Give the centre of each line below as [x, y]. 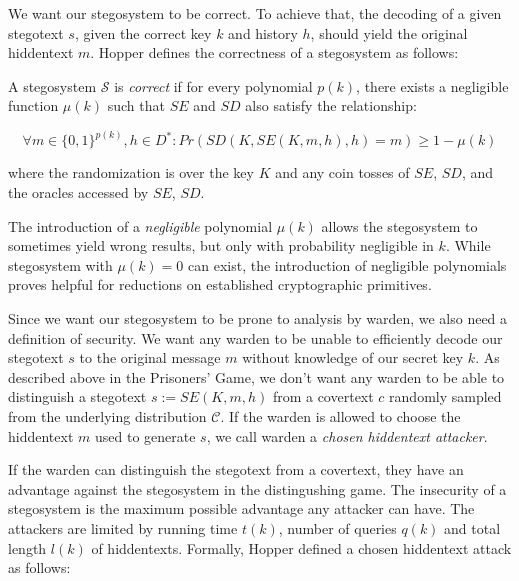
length [27, 547]
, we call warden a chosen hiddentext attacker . [347, 435]
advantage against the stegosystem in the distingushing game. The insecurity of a [257, 488]
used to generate [145, 435]
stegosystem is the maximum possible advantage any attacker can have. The [241, 508]
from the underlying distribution [107, 415]
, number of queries [337, 527]
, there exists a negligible [432, 85]
